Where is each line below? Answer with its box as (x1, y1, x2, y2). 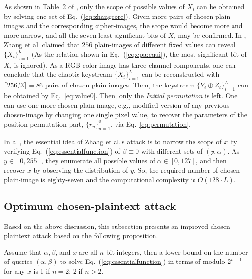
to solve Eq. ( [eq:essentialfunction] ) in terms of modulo (60, 256, 225, 266)
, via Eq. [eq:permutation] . (110, 119, 191, 129)
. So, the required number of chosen (134, 165, 240, 175)
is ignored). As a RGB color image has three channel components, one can (14, 59, 236, 70)
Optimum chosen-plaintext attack (4, 198, 176, 213)
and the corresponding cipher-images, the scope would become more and (26, 20, 243, 31)
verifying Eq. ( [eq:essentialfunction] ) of (4, 146, 120, 156)
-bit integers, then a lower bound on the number (104, 246, 248, 257)
